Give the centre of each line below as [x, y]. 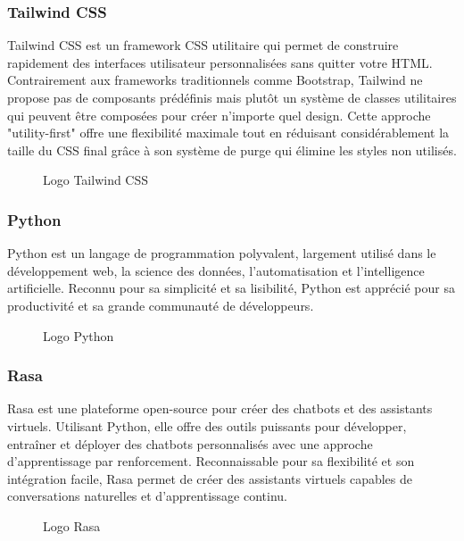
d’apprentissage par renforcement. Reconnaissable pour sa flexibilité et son [211, 461]
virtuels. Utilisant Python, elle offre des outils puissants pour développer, [207, 425]
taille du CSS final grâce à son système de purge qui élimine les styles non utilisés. [232, 150]
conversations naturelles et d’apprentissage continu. [147, 496]
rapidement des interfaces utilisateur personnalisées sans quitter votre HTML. [220, 62]
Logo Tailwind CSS [96, 180]
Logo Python [79, 335]
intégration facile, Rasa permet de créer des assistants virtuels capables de [210, 478]
